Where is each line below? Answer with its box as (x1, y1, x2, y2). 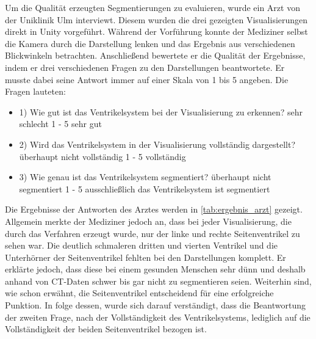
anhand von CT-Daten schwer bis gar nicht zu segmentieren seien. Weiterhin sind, (5, 274, 312, 287)
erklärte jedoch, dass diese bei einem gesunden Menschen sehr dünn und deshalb (5, 263, 306, 275)
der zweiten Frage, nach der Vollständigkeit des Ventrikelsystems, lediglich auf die (5, 310, 311, 323)
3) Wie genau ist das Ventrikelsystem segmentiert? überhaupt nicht (19, 170, 271, 183)
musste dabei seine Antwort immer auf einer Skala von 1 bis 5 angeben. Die (5, 73, 289, 86)
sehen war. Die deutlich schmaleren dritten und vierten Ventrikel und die (5, 239, 278, 252)
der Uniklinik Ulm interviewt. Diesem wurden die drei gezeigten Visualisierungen (5, 13, 308, 26)
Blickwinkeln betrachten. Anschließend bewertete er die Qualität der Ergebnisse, (5, 49, 306, 62)
